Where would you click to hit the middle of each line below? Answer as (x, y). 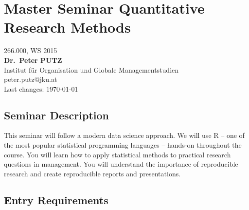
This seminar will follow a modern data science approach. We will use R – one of (124, 135)
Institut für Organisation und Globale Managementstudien (91, 69)
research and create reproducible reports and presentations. (92, 173)
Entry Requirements (56, 200)
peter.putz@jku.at (31, 79)
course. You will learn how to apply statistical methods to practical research (117, 154)
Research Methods (67, 27)
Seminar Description (56, 115)
